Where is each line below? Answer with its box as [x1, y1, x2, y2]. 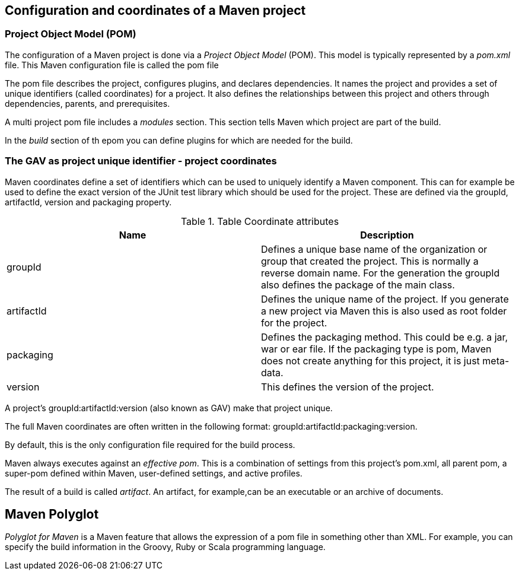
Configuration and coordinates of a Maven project [5, 3, 306, 18]
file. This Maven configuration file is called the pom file [5, 59, 219, 70]
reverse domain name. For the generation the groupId [261, 266, 500, 279]
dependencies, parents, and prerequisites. [5, 98, 170, 109]
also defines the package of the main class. [261, 278, 455, 291]
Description [360, 228, 414, 241]
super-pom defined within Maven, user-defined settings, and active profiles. [5, 468, 303, 478]
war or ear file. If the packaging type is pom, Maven [261, 342, 492, 355]
